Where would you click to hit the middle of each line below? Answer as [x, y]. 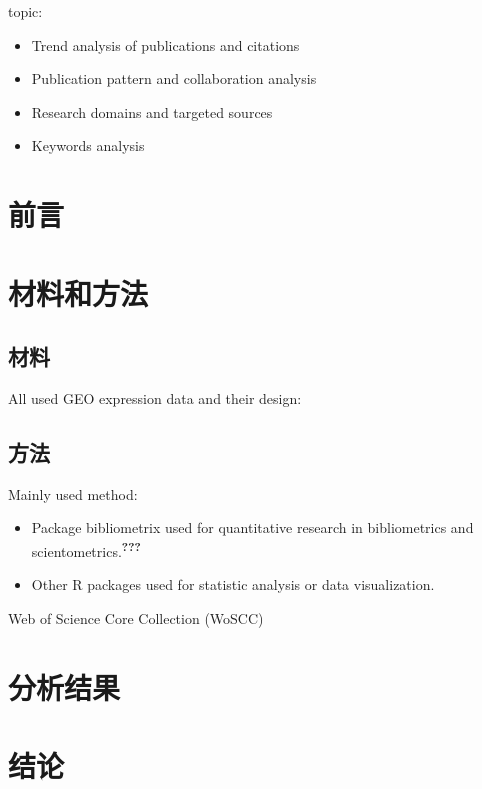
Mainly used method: [73, 493]
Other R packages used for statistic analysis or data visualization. [233, 584]
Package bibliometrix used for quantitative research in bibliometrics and [252, 527]
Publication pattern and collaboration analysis [174, 78]
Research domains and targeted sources [152, 111]
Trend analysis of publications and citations [165, 44]
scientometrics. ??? [86, 549]
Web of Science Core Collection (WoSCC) [136, 617]
